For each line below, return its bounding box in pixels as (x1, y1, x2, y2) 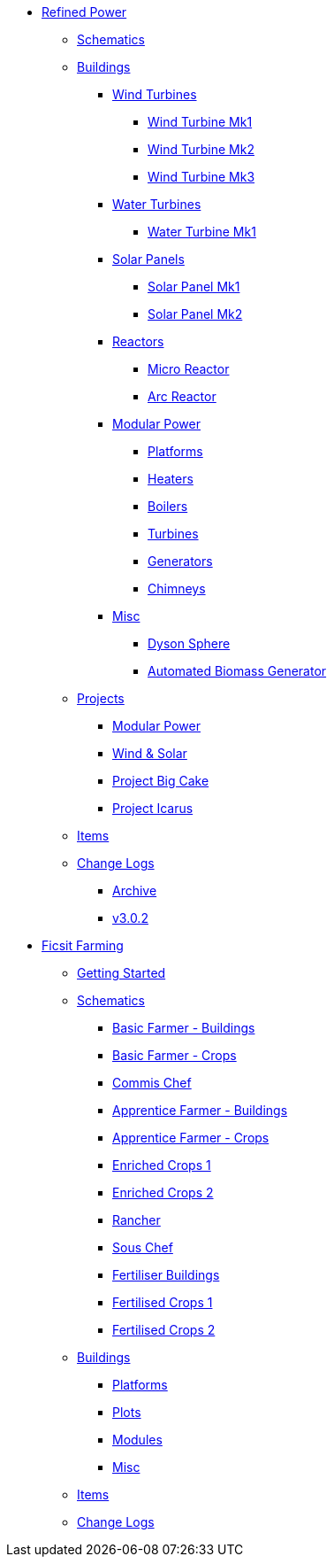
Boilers (148, 499, 188, 514)
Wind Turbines (112, 87, 197, 102)
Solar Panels (112, 252, 185, 267)
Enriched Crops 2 (112, 1185, 214, 1200)
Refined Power (42, 4, 127, 19)
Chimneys (148, 581, 206, 596)
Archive (112, 883, 157, 898)
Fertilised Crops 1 (112, 1295, 213, 1310)
